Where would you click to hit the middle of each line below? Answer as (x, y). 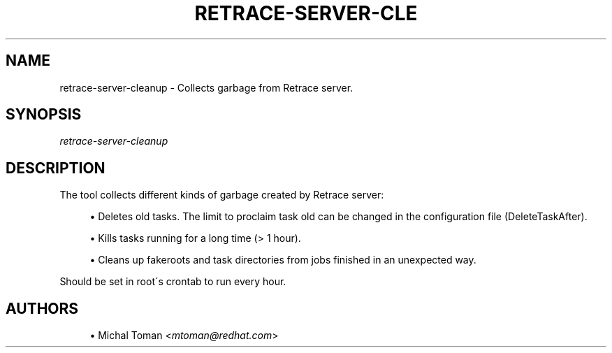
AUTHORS (42, 308)
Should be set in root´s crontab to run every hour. (173, 282)
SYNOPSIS (44, 115)
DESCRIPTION (56, 168)
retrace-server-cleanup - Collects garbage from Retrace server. (206, 87)
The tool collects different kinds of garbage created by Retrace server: (222, 195)
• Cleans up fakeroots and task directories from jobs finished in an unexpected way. (283, 260)
